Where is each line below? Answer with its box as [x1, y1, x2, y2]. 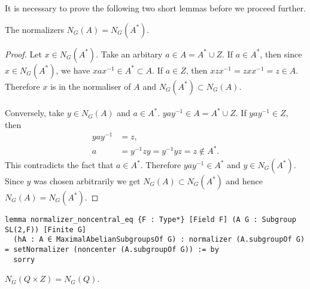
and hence [226, 175, 263, 187]
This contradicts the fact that [5, 159, 114, 171]
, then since [260, 47, 302, 60]
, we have [56, 63, 90, 76]
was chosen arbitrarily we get [34, 175, 141, 187]
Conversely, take [5, 107, 65, 119]
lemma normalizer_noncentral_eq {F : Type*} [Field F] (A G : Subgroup [5, 215, 296, 224]
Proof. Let [5, 47, 42, 60]
